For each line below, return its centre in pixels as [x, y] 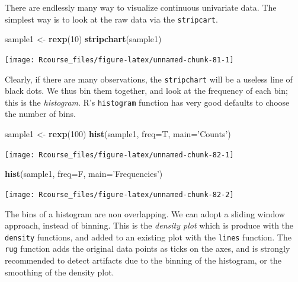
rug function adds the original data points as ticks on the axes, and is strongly [148, 248]
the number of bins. [40, 114]
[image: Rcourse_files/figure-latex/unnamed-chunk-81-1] [119, 60]
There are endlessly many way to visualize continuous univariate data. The [141, 7]
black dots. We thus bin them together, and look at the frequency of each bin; [146, 91]
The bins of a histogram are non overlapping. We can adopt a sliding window [145, 213]
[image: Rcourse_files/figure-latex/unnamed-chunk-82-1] [119, 155]
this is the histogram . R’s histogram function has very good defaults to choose [147, 102]
